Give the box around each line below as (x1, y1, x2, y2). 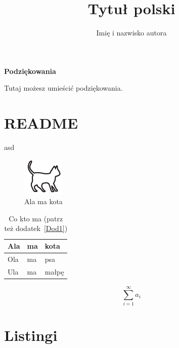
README (4, 112, 78, 133)
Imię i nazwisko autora (96, 27, 167, 38)
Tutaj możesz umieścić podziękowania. (4, 83, 123, 93)
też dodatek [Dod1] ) (4, 223, 68, 234)
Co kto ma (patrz (9, 213, 63, 223)
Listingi (4, 325, 58, 345)
